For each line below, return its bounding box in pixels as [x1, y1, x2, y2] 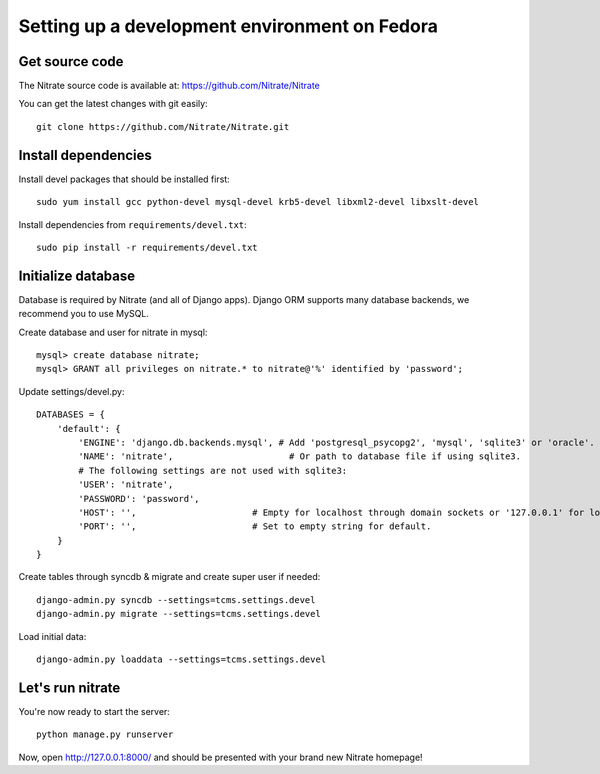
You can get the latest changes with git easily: [18, 98, 209, 110]
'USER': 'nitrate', [78, 479, 174, 490]
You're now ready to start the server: [18, 705, 170, 717]
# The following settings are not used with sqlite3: [78, 465, 348, 476]
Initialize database [18, 267, 136, 284]
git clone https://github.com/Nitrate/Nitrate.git [36, 121, 290, 132]
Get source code [18, 53, 124, 70]
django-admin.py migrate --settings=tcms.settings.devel [36, 608, 322, 620]
